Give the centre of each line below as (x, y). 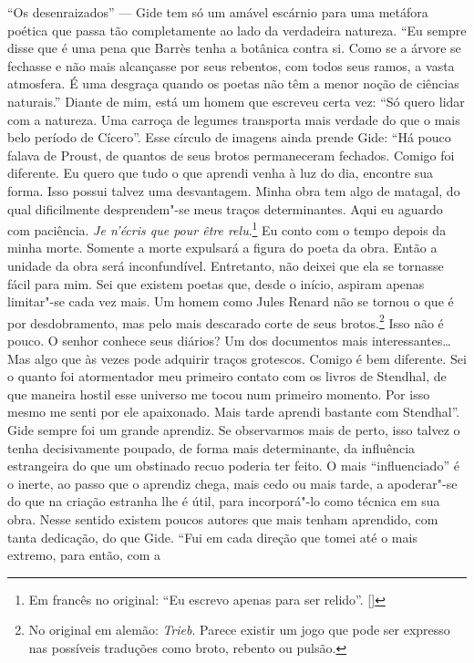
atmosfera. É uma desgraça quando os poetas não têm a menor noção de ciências (233, 83)
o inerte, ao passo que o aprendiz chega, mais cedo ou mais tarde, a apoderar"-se (232, 483)
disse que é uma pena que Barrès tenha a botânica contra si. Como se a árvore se (234, 48)
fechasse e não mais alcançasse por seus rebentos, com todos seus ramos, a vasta (231, 65)
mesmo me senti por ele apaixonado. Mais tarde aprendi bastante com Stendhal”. (234, 412)
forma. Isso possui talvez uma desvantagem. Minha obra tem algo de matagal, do (234, 190)
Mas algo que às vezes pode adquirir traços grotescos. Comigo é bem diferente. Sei (237, 358)
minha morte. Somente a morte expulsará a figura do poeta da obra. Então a (222, 248)
